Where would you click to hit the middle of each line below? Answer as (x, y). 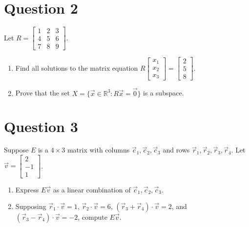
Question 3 (41, 126)
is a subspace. (164, 93)
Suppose (16, 150)
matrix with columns (98, 150)
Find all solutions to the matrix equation (77, 67)
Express (27, 189)
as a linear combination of (92, 189)
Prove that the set (42, 93)
